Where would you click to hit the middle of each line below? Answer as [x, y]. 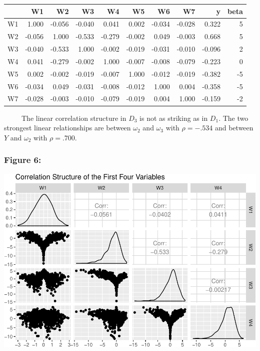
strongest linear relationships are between [67, 128]
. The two [233, 118]
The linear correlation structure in [74, 118]
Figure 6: [23, 160]
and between [234, 128]
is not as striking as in [174, 118]
